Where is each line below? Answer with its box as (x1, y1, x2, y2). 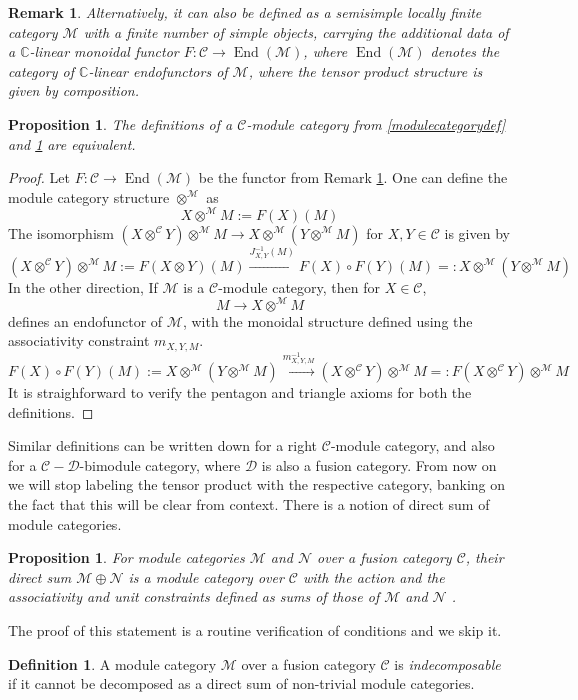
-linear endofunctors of (88, 60, 228, 81)
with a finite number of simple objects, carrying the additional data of (83, 21, 509, 42)
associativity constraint (8, 330, 150, 351)
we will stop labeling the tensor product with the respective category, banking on (8, 474, 506, 495)
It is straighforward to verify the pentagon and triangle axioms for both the (8, 382, 472, 403)
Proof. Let (8, 167, 70, 188)
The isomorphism (8, 222, 114, 243)
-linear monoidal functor (29, 41, 179, 62)
